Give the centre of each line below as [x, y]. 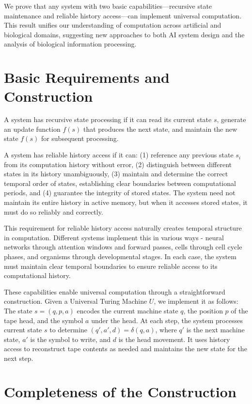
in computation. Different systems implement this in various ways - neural [114, 237]
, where [166, 330]
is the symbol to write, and [71, 339]
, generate [231, 119]
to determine [69, 330]
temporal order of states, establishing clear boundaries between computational [120, 183]
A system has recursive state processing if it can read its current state [108, 119]
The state [18, 310]
